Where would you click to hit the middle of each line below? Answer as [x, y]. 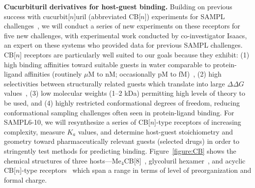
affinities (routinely [53, 74]
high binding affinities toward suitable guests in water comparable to [107, 64]
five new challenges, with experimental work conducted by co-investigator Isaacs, [126, 35]
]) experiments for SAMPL [185, 16]
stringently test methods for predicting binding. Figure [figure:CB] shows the [120, 150]
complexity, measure [34, 131]
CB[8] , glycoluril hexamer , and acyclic [185, 160]
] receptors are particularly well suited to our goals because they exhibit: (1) [135, 54]
